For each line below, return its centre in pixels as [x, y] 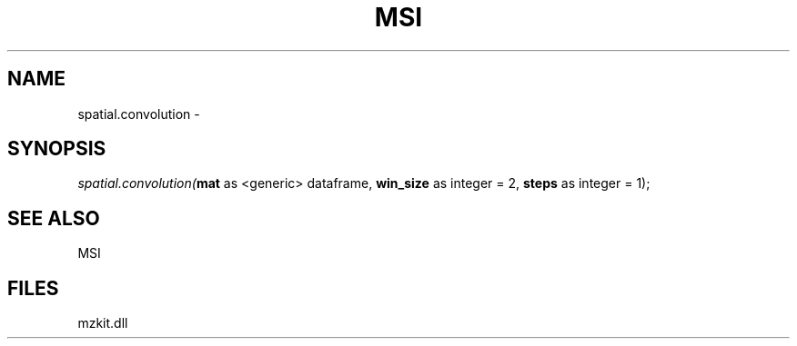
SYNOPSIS [57, 149]
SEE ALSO [54, 218]
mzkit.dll [103, 323]
